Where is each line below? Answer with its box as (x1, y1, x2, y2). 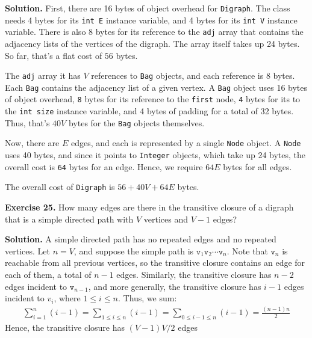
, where (54, 292, 81, 304)
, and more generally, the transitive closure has (88, 280, 261, 292)
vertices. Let (5, 244, 50, 257)
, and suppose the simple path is (73, 244, 194, 257)
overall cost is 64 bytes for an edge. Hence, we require (5, 160, 203, 173)
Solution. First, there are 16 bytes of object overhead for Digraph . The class (5, 2, 290, 14)
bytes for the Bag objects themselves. (68, 116, 205, 129)
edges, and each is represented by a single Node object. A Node (70, 137, 301, 149)
